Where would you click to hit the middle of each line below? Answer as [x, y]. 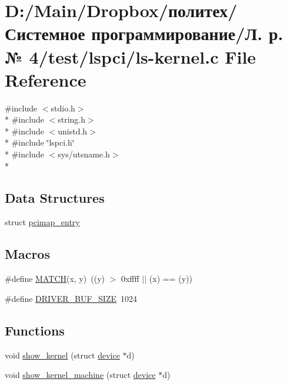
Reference [46, 79]
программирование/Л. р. [187, 33]
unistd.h [73, 131]
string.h [72, 119]
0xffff [130, 279]
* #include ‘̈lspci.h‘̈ [40, 142]
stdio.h [63, 108]
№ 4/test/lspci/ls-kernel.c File [131, 56]
